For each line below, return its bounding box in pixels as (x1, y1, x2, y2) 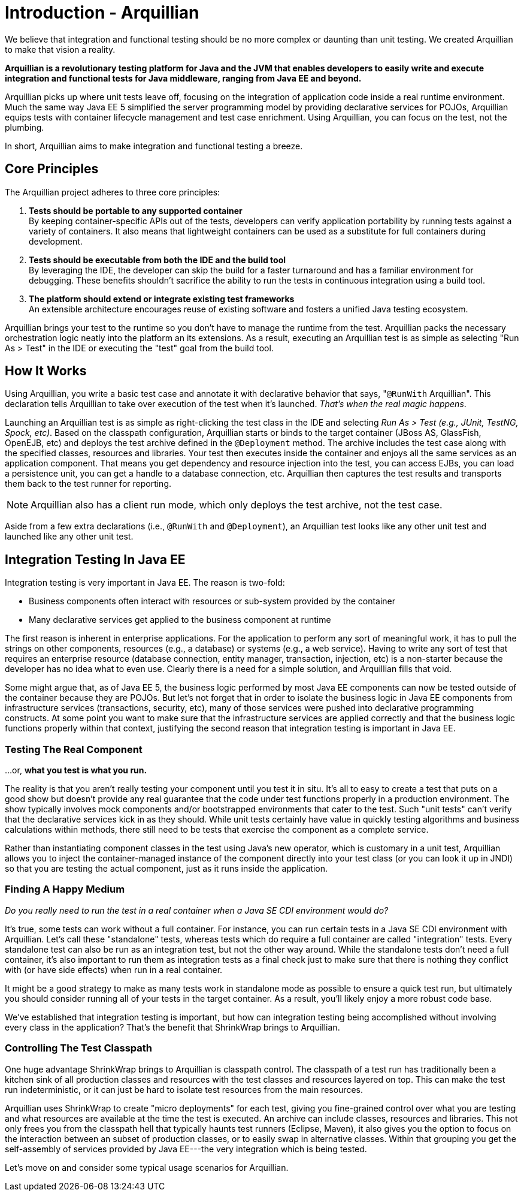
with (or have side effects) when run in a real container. (5, 964, 223, 975)
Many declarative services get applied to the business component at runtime (29, 614, 331, 625)
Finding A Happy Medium (5, 883, 125, 896)
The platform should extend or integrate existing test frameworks (29, 293, 295, 304)
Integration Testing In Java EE (5, 552, 186, 567)
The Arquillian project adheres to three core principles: (5, 186, 220, 197)
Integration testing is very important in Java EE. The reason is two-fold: (5, 577, 285, 588)
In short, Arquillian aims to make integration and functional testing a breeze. (5, 140, 303, 151)
